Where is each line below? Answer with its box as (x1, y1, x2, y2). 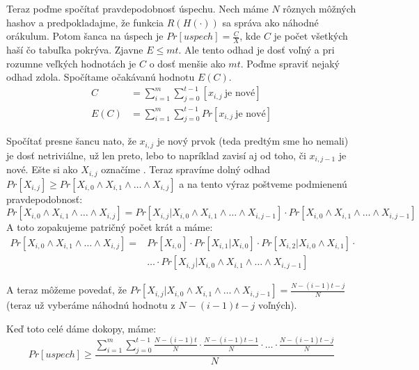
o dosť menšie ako (149, 56, 226, 70)
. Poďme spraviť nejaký (240, 56, 340, 70)
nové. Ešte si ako (6, 162, 78, 177)
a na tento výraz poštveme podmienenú (179, 176, 347, 191)
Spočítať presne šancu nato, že (6, 134, 136, 148)
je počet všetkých (274, 29, 348, 43)
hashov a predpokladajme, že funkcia (6, 15, 164, 29)
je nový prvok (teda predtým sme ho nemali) (157, 134, 349, 148)
